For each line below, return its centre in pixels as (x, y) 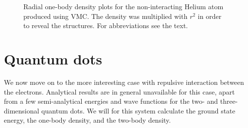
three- (229, 101)
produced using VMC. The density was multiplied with (106, 16)
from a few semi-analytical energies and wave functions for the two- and (111, 101)
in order (210, 16)
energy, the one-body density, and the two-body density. (88, 120)
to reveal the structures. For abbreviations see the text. (106, 25)
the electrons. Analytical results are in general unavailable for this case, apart (119, 91)
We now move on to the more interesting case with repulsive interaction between (124, 82)
